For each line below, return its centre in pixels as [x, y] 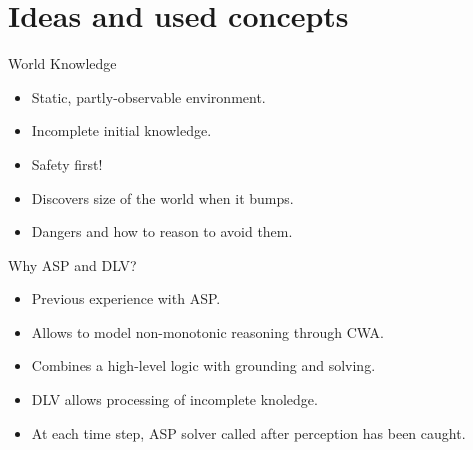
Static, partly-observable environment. [148, 96]
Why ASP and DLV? [72, 264]
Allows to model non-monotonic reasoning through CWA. [207, 331]
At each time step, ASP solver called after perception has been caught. [248, 432]
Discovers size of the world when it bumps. [162, 197]
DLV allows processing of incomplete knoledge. [174, 399]
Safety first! [67, 163]
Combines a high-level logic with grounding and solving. [203, 365]
